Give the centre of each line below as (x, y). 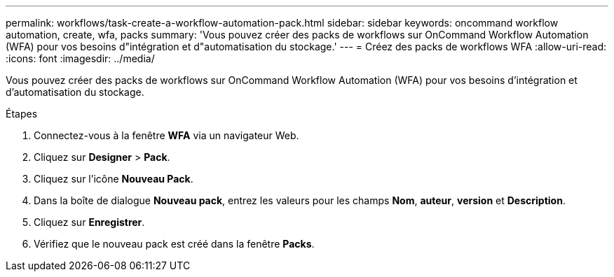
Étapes (22, 114)
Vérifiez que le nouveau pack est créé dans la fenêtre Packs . (174, 244)
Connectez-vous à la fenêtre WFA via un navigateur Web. (166, 135)
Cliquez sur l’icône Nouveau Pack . (114, 179)
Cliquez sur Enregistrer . (89, 222)
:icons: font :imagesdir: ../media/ (80, 58)
